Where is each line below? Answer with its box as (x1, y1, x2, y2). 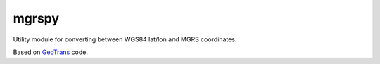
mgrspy (13, 11, 60, 26)
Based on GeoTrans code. (13, 48, 88, 56)
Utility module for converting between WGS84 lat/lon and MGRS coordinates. (13, 35, 237, 44)
